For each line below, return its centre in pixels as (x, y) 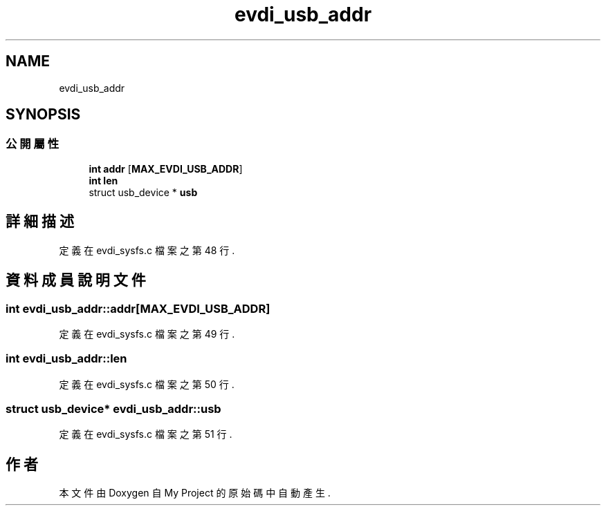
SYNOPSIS (43, 115)
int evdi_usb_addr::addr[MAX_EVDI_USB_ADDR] (138, 308)
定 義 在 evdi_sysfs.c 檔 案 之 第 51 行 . (146, 434)
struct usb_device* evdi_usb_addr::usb (113, 409)
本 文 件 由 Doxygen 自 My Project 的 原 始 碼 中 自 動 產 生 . (195, 493)
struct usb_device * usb (143, 192)
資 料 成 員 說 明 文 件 (76, 280)
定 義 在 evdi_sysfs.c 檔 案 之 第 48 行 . (147, 250)
